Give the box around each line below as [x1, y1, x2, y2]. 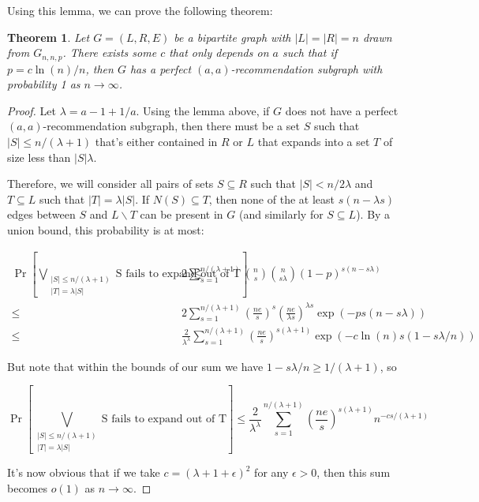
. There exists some [62, 44, 157, 61]
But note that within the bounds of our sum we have [7, 358, 264, 374]
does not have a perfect [285, 102, 399, 118]
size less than [7, 148, 71, 165]
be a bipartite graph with [174, 28, 291, 45]
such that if [282, 44, 338, 61]
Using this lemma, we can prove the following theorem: [7, 2, 273, 18]
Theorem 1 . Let [7, 28, 90, 45]
